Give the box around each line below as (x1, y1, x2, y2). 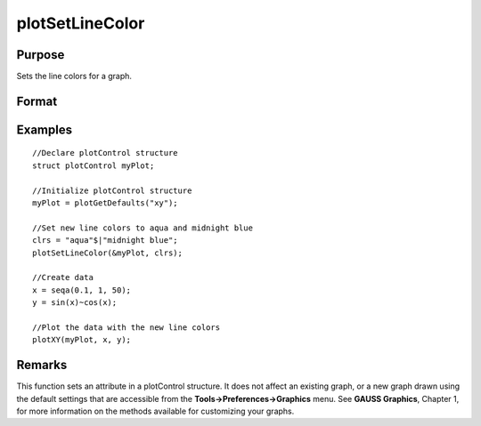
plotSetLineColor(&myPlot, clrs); (32, 247, 183, 258)
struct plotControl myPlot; (32, 160, 155, 171)
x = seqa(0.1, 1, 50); (32, 285, 132, 295)
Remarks (16, 358, 68, 373)
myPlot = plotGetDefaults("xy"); (32, 198, 178, 208)
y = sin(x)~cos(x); (32, 298, 118, 308)
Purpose (16, 47, 65, 62)
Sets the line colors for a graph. (16, 71, 133, 82)
